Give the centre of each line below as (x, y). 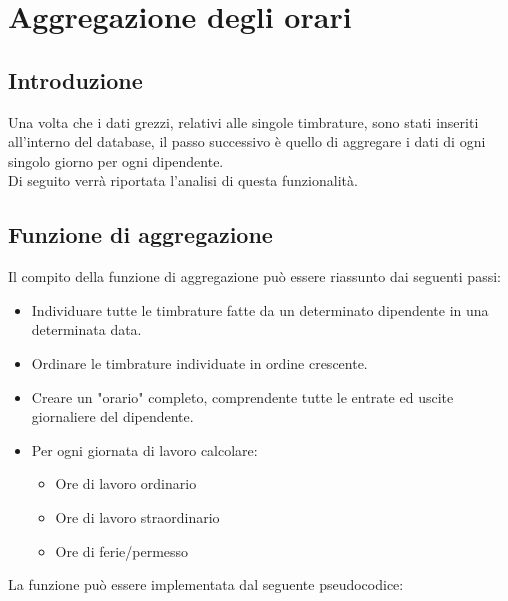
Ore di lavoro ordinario (126, 483)
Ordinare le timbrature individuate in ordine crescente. (199, 362)
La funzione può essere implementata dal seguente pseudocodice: (206, 584)
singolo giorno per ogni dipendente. (116, 160)
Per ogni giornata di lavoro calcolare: (144, 449)
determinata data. (86, 329)
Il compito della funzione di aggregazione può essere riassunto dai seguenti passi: (254, 276)
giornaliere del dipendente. (112, 416)
